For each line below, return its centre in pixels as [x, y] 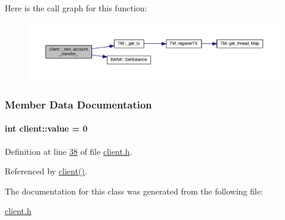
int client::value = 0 [46, 128]
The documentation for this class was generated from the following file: [134, 191]
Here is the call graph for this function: [76, 8]
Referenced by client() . [46, 171]
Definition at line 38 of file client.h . [69, 151]
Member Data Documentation [78, 104]
